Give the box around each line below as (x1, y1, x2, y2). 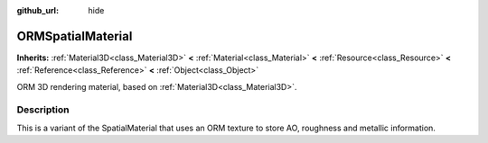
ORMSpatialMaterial (16, 28, 133, 44)
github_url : (16, 5, 59, 15)
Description (16, 103, 70, 116)
